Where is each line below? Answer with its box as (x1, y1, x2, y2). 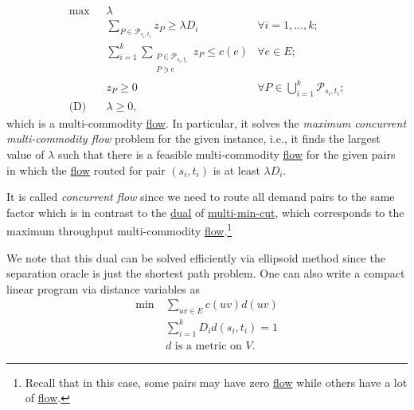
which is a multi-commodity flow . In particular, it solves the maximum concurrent (6, 114, 407, 131)
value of (6, 146, 45, 163)
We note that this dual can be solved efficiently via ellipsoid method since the (6, 249, 385, 266)
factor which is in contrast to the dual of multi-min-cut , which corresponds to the (6, 203, 404, 220)
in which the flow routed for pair (6, 161, 166, 178)
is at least (213, 161, 260, 178)
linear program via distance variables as (6, 280, 201, 297)
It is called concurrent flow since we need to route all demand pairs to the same (6, 188, 395, 205)
